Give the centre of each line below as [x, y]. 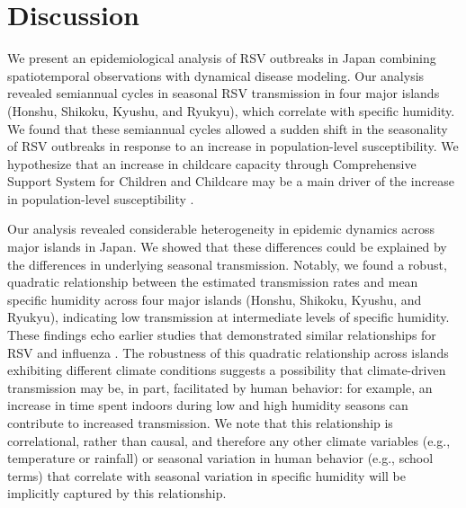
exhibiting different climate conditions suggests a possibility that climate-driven [227, 370]
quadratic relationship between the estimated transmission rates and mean [213, 282]
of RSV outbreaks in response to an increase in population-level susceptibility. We [233, 146]
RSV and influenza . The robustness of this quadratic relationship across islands [228, 352]
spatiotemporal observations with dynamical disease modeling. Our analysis [216, 75]
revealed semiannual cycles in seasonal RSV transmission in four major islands [224, 93]
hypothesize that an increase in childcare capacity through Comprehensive [212, 163]
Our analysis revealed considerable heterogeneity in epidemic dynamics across [221, 229]
